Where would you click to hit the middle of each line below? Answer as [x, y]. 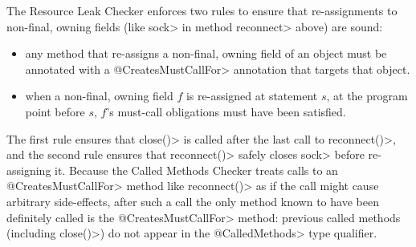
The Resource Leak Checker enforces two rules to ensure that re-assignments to [202, 10]
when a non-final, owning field [99, 96]
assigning [29, 170]
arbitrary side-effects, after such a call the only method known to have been [193, 201]
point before [55, 111]
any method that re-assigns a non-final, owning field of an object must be [206, 53]
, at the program [367, 96]
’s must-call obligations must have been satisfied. [226, 111]
